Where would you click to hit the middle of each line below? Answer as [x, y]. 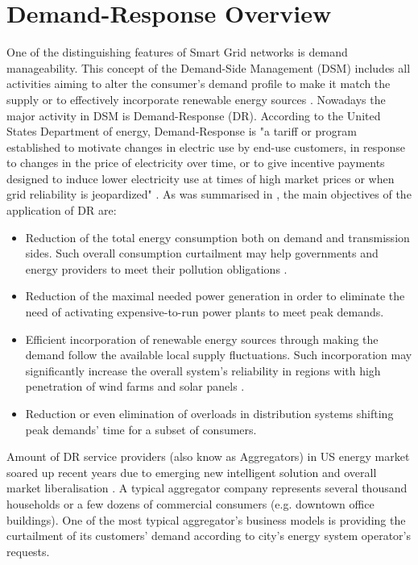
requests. [28, 551]
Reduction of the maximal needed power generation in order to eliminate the [215, 296]
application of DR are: [62, 210]
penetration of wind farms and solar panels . [135, 386]
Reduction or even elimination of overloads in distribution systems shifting [209, 413]
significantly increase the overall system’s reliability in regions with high [203, 370]
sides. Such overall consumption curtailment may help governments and [202, 253]
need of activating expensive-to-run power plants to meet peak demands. [205, 312]
